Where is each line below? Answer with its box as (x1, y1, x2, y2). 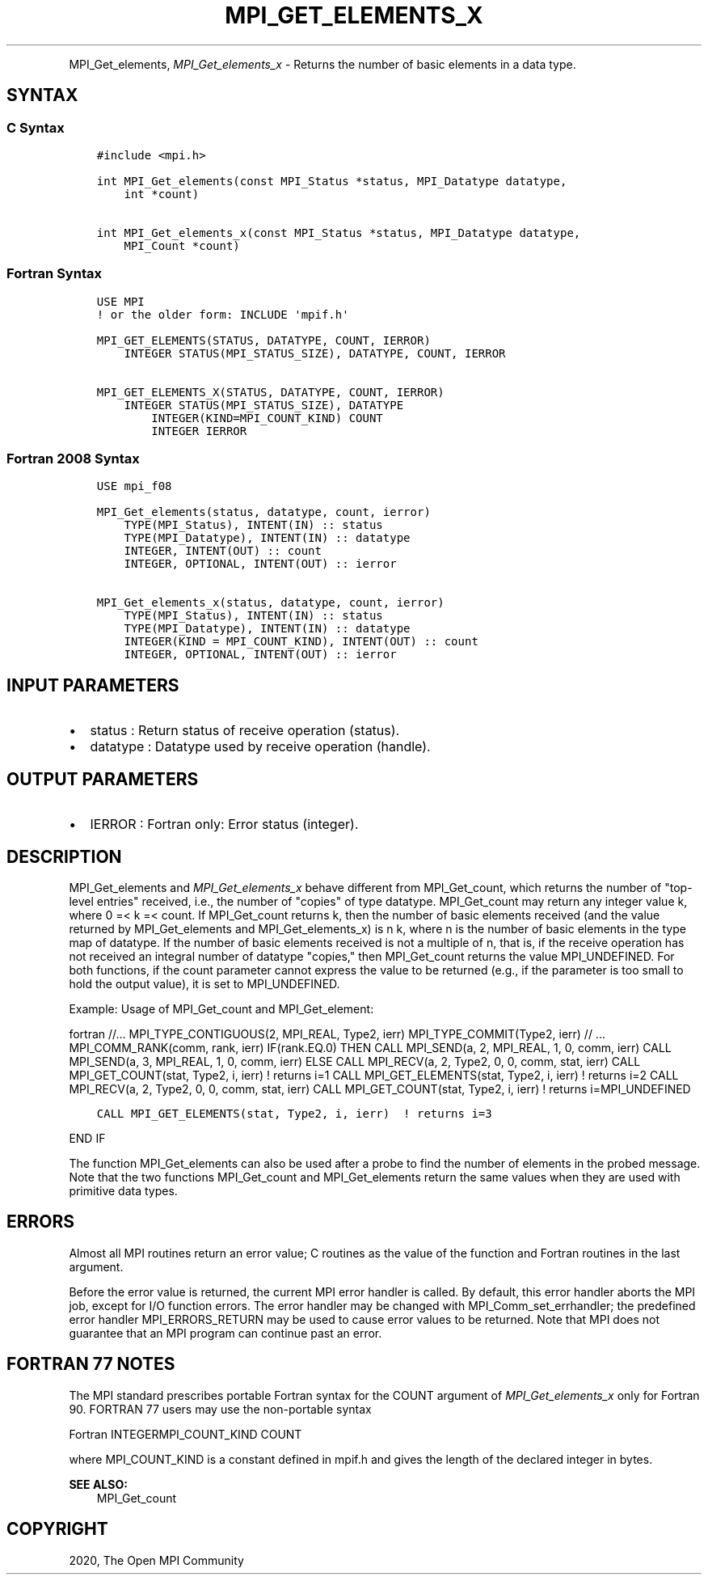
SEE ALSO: (69, 1477, 128, 1491)
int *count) (124, 187, 200, 201)
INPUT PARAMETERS (6, 674, 179, 695)
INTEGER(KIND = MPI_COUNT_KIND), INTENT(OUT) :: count (124, 635, 478, 649)
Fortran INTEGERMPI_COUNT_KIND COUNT (69, 1427, 302, 1441)
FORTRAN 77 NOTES (6, 1354, 175, 1375)
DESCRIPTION (6, 846, 122, 867)
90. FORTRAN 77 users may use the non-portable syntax (69, 1401, 372, 1416)
